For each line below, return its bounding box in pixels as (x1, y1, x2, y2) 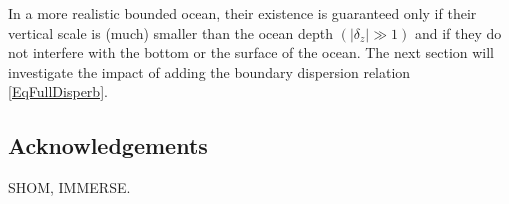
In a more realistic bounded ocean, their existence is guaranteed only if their (8, 3, 477, 23)
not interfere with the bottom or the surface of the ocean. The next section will (8, 42, 495, 63)
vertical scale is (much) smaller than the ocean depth (8, 22, 333, 43)
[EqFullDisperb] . (8, 81, 108, 102)
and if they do (414, 22, 502, 43)
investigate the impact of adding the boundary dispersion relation (8, 61, 411, 82)
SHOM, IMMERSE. (8, 177, 131, 198)
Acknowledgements (8, 130, 208, 161)
